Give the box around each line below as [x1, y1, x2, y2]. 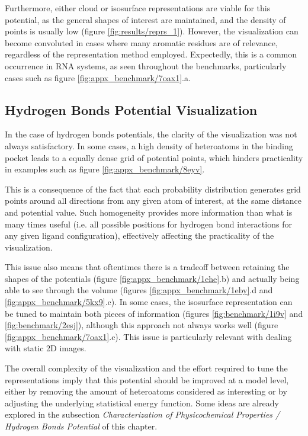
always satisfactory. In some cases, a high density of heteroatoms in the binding [5, 139, 293, 152]
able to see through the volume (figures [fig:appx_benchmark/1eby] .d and [5, 284, 273, 296]
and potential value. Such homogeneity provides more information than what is [5, 206, 293, 218]
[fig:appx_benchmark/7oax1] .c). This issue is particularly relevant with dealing [5, 330, 292, 342]
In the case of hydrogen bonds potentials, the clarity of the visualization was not [5, 128, 297, 140]
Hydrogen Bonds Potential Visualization [5, 100, 258, 118]
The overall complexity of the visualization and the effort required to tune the [5, 362, 288, 374]
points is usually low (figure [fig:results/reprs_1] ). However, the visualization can [5, 25, 299, 37]
